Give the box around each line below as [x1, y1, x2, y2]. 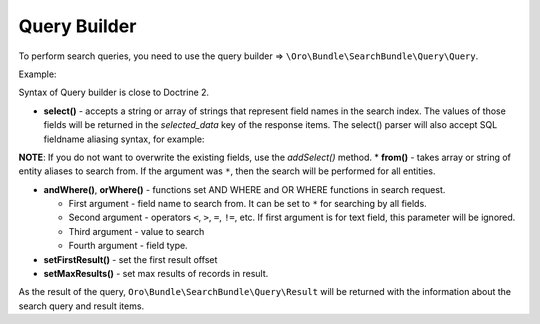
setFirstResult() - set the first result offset [43, 253, 218, 265]
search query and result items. [18, 300, 145, 312]
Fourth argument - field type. [68, 240, 189, 252]
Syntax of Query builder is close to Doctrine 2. [18, 86, 210, 99]
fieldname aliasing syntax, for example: [43, 133, 205, 145]
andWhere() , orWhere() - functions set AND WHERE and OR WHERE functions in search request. [43, 183, 446, 195]
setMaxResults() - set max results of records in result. [43, 268, 269, 280]
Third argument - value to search [68, 225, 205, 237]
